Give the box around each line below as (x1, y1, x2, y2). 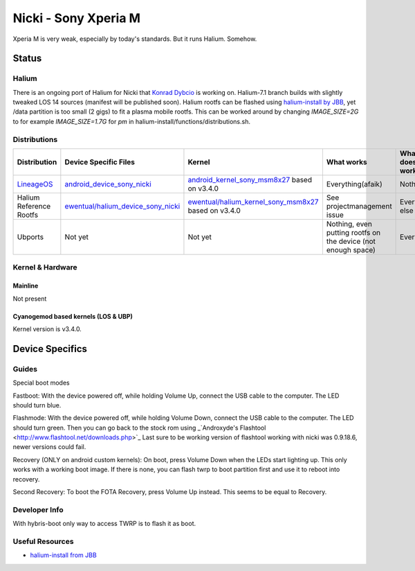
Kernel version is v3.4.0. (12, 324, 82, 333)
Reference (17, 202, 51, 211)
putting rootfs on (326, 228, 380, 238)
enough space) (326, 245, 376, 255)
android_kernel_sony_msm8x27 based (187, 175, 313, 185)
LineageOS (17, 179, 53, 189)
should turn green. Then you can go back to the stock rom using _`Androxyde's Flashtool (12, 423, 266, 432)
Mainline (12, 281, 39, 290)
